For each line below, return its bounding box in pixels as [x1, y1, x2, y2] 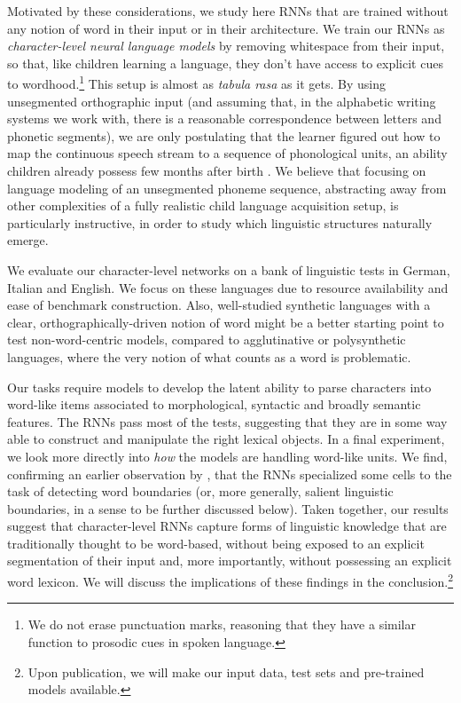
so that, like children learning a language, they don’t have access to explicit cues [7, 53, 443, 72]
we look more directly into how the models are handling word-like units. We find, [7, 446, 448, 465]
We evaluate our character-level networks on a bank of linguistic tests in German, [7, 260, 450, 279]
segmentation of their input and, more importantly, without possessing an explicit [7, 551, 452, 570]
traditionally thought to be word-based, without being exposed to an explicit [7, 533, 425, 552]
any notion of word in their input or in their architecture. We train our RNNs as [7, 19, 445, 37]
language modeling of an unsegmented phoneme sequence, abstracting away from [7, 178, 447, 197]
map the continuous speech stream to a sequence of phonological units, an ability [7, 144, 448, 162]
